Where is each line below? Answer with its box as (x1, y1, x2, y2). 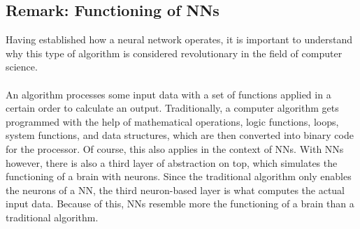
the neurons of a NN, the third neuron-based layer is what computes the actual (6, 182, 345, 197)
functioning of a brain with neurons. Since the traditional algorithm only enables (6, 169, 352, 184)
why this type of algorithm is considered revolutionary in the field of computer (6, 45, 343, 60)
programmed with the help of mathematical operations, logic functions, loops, (6, 114, 339, 128)
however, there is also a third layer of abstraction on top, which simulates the (6, 155, 338, 170)
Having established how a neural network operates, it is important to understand (6, 32, 353, 47)
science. (6, 59, 38, 74)
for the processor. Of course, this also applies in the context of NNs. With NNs (6, 141, 344, 156)
